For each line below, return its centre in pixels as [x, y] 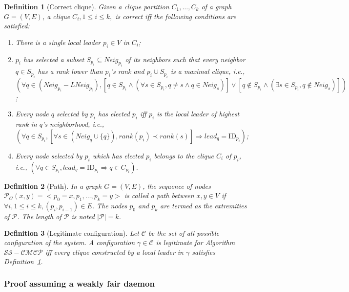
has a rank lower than [70, 71]
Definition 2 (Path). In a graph [53, 186]
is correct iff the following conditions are [176, 16]
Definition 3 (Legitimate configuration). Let [72, 233]
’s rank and [127, 71]
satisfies [204, 252]
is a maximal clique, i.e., [208, 71]
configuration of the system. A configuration [70, 242]
